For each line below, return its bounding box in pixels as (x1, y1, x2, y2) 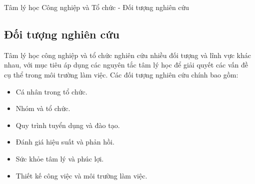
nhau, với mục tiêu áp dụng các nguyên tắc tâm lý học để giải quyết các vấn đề (4, 59, 248, 70)
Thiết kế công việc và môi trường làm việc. (15, 170, 147, 180)
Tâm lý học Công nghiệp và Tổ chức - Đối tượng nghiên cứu (4, 2, 189, 12)
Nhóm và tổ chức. (15, 103, 70, 113)
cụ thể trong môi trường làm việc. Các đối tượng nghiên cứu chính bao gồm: (4, 69, 238, 79)
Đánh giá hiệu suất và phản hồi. (15, 136, 114, 147)
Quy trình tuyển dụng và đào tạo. (15, 119, 120, 130)
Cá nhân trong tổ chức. (15, 86, 87, 96)
